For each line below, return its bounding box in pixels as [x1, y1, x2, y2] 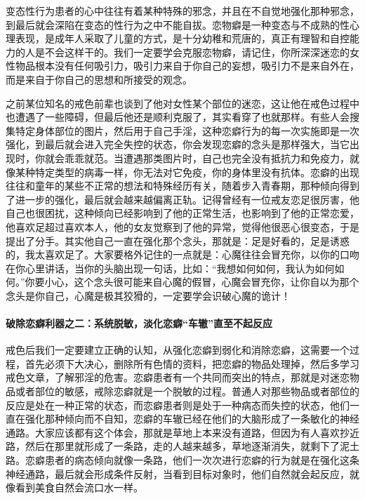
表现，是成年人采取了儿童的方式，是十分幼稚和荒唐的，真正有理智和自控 [15, 31, 350, 46]
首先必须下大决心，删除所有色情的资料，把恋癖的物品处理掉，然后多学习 [25, 356, 359, 371]
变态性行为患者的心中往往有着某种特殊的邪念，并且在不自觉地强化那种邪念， [6, 4, 359, 18]
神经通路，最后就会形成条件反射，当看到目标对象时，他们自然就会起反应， [6, 466, 350, 481]
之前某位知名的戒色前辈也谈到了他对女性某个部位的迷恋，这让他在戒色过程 [6, 95, 350, 110]
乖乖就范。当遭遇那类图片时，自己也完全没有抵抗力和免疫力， [64, 150, 350, 165]
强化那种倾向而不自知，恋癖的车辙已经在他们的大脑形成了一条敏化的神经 [25, 411, 359, 426]
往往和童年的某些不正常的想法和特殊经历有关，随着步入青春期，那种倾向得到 [6, 178, 359, 193]
